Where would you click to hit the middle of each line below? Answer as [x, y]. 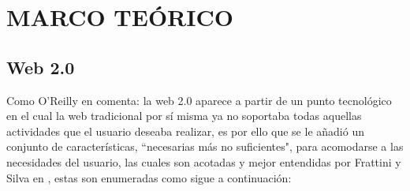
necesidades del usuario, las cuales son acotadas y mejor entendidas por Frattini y [204, 161]
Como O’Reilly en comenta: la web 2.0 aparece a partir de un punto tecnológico [199, 100]
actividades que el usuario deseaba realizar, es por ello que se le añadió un [185, 131]
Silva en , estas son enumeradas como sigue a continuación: [149, 177]
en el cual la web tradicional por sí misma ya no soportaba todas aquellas [184, 116]
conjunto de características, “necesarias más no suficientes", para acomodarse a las [205, 146]
